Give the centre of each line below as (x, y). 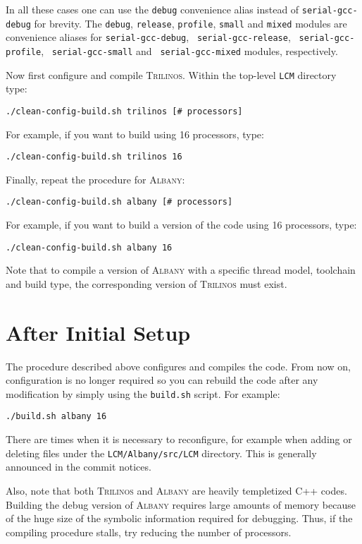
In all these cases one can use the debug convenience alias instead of (152, 9)
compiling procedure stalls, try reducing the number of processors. (149, 532)
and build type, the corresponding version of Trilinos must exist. (146, 283)
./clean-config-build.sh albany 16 (89, 247)
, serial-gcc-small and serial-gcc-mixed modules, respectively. (189, 50)
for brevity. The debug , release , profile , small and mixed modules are (191, 23)
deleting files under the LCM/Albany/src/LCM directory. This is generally (161, 453)
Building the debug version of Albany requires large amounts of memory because (181, 504)
